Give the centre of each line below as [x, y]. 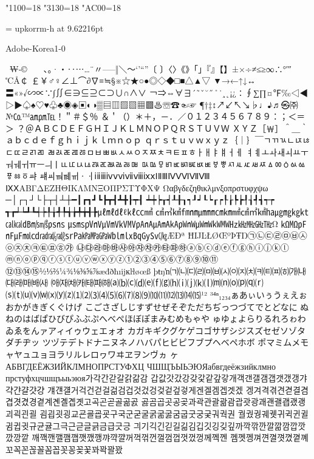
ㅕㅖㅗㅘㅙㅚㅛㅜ [277, 151]
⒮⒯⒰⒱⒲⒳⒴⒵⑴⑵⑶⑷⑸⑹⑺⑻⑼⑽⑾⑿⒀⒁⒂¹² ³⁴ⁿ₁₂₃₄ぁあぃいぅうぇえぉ [156, 295]
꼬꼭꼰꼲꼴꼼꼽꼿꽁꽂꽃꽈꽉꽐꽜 [64, 449]
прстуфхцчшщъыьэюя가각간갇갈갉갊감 [77, 378]
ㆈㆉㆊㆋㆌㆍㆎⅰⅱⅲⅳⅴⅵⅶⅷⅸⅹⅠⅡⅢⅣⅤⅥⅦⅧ [125, 176]
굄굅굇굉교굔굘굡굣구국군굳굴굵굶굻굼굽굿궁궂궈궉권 [138, 413]
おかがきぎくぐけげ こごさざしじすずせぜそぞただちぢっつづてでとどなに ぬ [157, 306]
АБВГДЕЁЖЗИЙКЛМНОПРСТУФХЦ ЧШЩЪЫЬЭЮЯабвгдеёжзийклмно [141, 366]
